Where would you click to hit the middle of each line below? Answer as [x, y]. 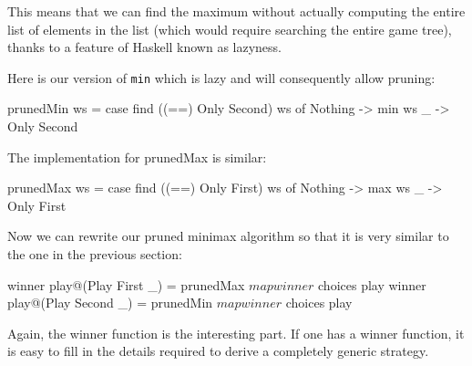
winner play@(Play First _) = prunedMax [126, 284]
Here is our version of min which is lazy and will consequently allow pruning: [221, 77]
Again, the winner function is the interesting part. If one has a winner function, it [236, 333]
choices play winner [372, 284]
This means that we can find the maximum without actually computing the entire [236, 11]
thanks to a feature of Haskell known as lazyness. [145, 47]
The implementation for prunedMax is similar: [137, 157]
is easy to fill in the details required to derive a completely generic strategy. [218, 351]
